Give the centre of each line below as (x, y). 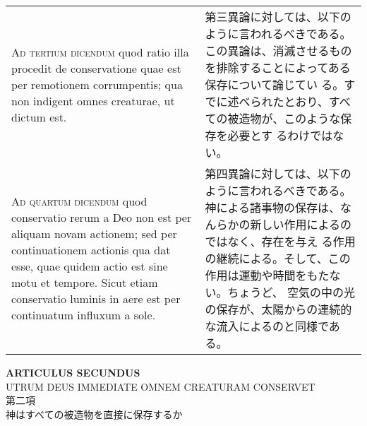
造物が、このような (290, 118)
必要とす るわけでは (280, 135)
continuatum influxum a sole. (84, 315)
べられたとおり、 (284, 101)
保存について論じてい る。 (275, 84)
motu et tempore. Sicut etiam (85, 282)
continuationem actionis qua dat (91, 250)
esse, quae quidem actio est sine (90, 266)
